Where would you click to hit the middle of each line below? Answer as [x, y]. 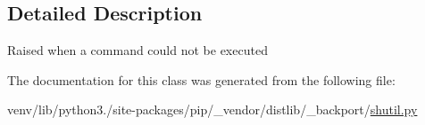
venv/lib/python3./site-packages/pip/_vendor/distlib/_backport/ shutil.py [212, 109]
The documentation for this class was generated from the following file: [201, 79]
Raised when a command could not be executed [137, 50]
